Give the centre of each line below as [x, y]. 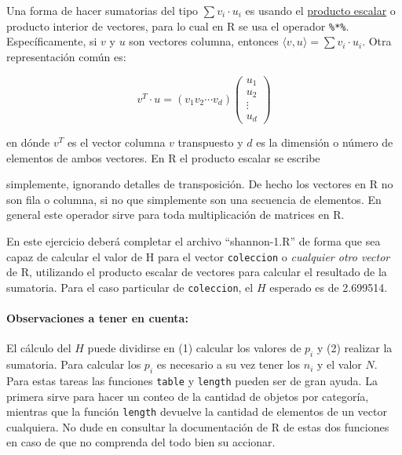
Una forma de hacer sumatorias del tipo [102, 10]
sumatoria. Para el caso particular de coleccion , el [130, 287]
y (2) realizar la [354, 348]
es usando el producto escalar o [320, 10]
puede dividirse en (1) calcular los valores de [194, 348]
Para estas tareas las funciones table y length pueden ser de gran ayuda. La [192, 380]
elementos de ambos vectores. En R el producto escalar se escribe [163, 157]
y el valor [339, 364]
